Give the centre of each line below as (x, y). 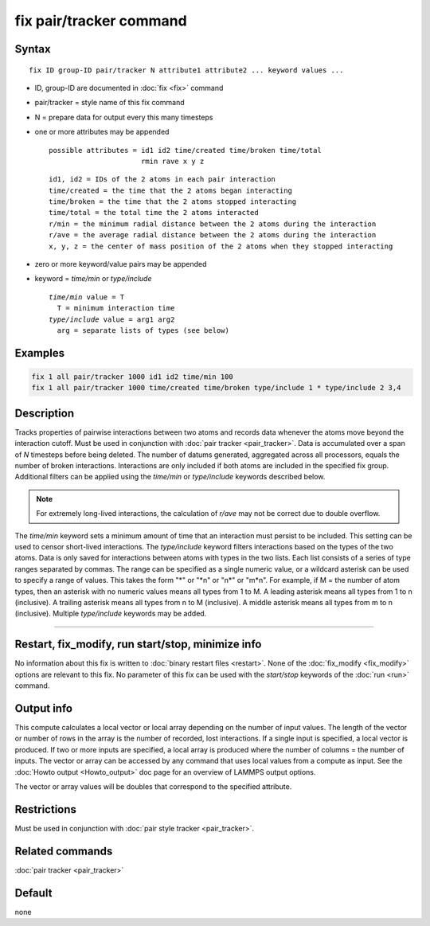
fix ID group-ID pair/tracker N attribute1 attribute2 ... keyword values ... (186, 70)
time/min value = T (87, 297)
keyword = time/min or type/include (93, 279)
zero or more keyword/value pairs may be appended (121, 264)
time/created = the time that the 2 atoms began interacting (170, 190)
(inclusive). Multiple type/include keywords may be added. (111, 614)
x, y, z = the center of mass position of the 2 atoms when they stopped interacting (221, 246)
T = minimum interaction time (116, 308)
